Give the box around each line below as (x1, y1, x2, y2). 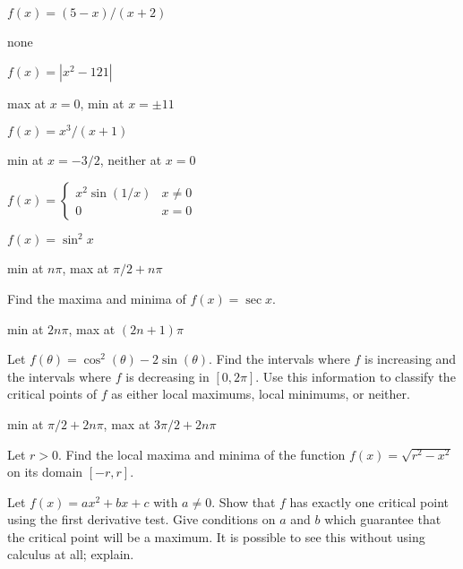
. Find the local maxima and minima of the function (58, 444, 346, 463)
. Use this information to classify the (255, 366, 456, 385)
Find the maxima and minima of (7, 289, 186, 307)
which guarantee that (324, 510, 442, 529)
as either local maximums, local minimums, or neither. (111, 384, 410, 403)
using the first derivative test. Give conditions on (7, 510, 276, 529)
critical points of (7, 384, 98, 403)
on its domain (7, 462, 83, 481)
